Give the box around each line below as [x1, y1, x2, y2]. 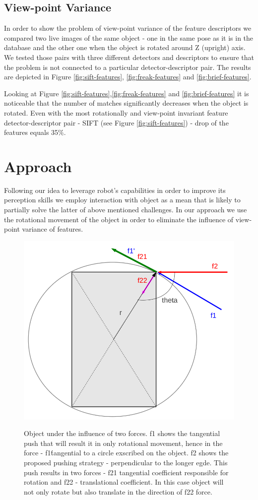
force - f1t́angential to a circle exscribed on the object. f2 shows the [24, 447, 229, 458]
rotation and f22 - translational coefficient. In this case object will [24, 477, 224, 487]
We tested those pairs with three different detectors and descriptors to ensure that [4, 52, 254, 62]
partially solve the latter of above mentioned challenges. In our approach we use [4, 204, 247, 215]
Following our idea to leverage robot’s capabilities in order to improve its [4, 185, 226, 195]
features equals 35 [4, 127, 59, 137]
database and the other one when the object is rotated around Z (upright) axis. [4, 42, 246, 53]
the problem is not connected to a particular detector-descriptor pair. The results [4, 62, 251, 72]
